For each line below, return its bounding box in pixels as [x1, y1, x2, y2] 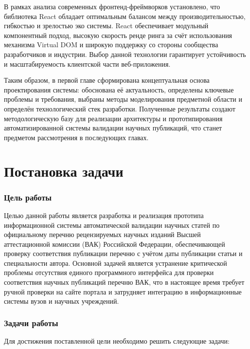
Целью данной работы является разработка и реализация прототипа [4, 210, 204, 220]
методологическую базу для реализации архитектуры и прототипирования [4, 113, 223, 123]
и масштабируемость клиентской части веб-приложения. [4, 58, 171, 69]
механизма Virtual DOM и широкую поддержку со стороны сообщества [4, 39, 218, 50]
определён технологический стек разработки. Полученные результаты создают [4, 103, 235, 113]
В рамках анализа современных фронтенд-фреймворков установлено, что [4, 1, 220, 11]
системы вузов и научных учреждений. [4, 296, 119, 306]
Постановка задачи [4, 161, 124, 181]
